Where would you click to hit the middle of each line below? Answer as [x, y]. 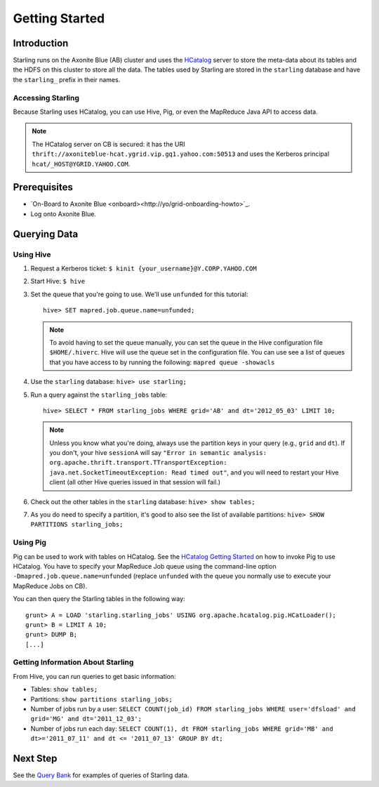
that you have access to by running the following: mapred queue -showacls [162, 362]
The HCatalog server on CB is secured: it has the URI [108, 144]
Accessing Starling [46, 98]
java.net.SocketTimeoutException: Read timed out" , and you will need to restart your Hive [194, 472]
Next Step [35, 758]
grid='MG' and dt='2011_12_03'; [86, 719]
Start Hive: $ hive [58, 282]
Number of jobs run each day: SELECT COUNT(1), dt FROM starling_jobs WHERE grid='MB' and [182, 728]
